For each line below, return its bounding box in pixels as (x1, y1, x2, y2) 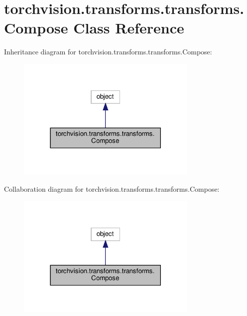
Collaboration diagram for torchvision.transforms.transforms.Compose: (4, 184, 220, 194)
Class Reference (73, 17, 184, 38)
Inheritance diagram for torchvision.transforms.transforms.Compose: (4, 46, 212, 57)
